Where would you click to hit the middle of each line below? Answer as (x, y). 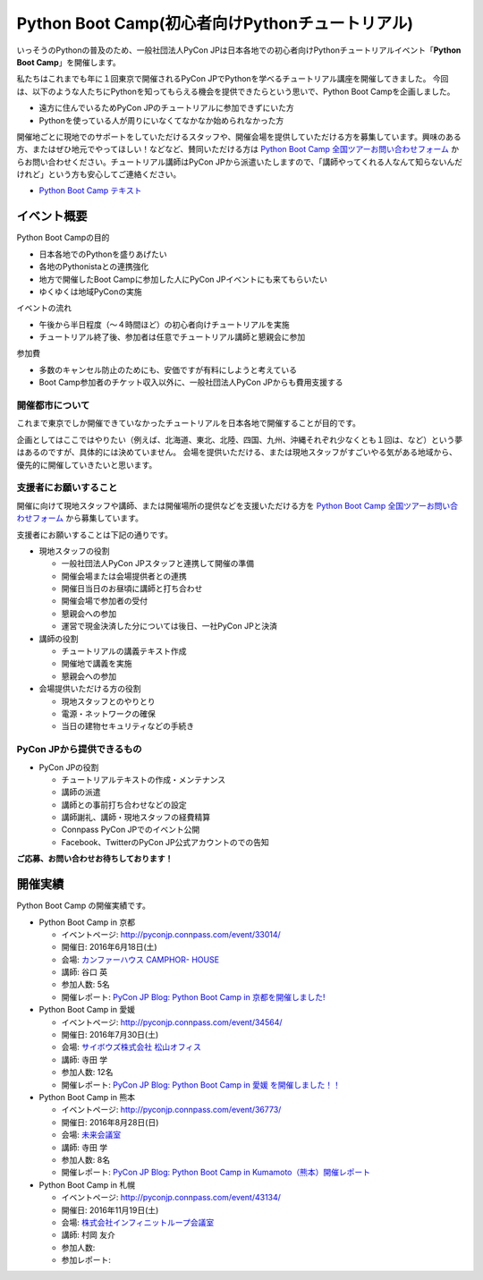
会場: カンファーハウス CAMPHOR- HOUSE (140, 959)
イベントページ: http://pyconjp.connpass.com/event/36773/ (171, 1110)
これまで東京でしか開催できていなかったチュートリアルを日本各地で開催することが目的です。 (189, 423)
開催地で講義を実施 (97, 664)
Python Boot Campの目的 (63, 238)
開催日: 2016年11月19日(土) (110, 1210)
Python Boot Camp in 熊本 (87, 1097)
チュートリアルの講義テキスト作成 (124, 651)
